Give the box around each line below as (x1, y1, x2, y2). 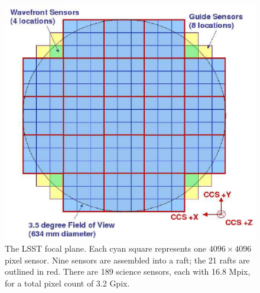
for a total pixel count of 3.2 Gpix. (5, 276, 130, 289)
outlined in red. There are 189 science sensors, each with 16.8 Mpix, (5, 265, 251, 278)
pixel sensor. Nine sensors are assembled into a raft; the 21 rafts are (5, 253, 250, 266)
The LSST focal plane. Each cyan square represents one (5, 242, 206, 254)
